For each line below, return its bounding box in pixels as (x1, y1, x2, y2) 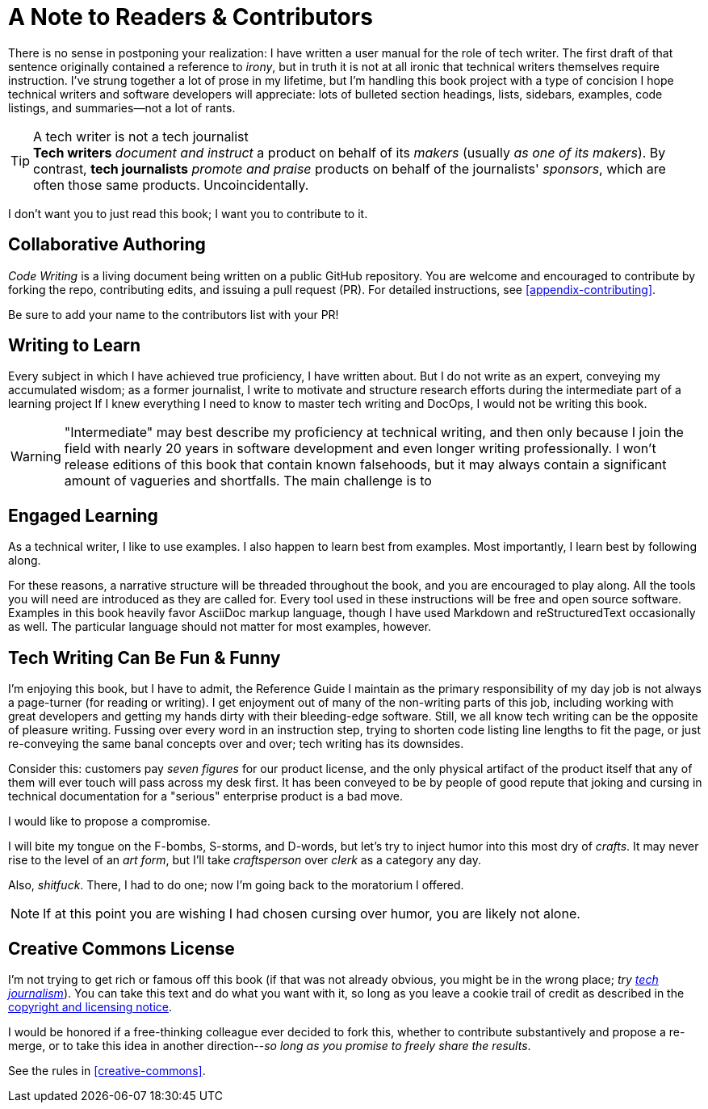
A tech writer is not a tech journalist (33, 128, 249, 145)
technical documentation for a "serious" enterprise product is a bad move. (8, 789, 403, 804)
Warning (10, 448, 61, 465)
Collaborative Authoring (8, 234, 206, 255)
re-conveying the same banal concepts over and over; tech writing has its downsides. (8, 737, 464, 751)
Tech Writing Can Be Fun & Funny (8, 647, 281, 668)
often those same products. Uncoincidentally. (33, 176, 309, 193)
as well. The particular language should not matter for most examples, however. (8, 620, 432, 634)
